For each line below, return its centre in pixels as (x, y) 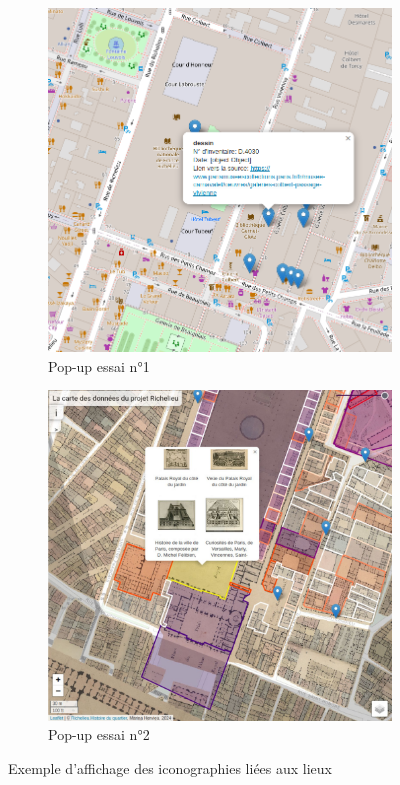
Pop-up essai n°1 (99, 365)
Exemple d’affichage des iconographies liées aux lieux (170, 767)
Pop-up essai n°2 (99, 734)
